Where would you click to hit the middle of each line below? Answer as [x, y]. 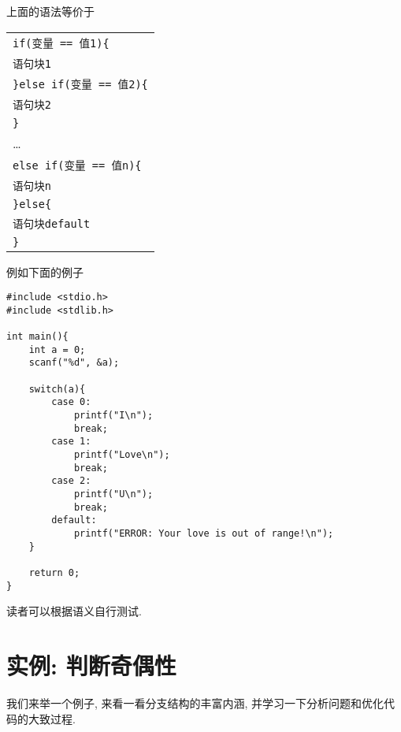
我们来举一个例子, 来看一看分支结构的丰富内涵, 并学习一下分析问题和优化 [195, 703]
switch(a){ [57, 389]
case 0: [71, 402]
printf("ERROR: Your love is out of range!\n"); [204, 533]
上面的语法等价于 [50, 11]
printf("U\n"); [113, 494]
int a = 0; [57, 349]
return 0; [54, 572]
